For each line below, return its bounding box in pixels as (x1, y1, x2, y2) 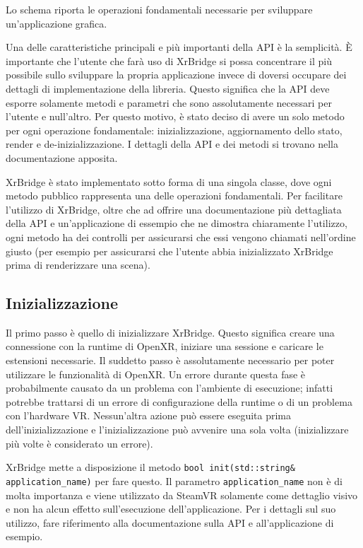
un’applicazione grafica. (6, 16, 107, 30)
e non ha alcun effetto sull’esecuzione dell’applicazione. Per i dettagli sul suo (6, 501, 336, 516)
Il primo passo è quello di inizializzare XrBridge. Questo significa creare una (6, 325, 335, 339)
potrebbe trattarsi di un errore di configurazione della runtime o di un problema (6, 394, 352, 409)
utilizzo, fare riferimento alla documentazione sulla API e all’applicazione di (6, 515, 334, 530)
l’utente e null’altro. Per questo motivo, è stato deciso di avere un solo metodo (6, 109, 345, 124)
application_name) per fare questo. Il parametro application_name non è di (6, 473, 343, 488)
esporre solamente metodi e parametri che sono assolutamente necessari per (6, 95, 332, 110)
